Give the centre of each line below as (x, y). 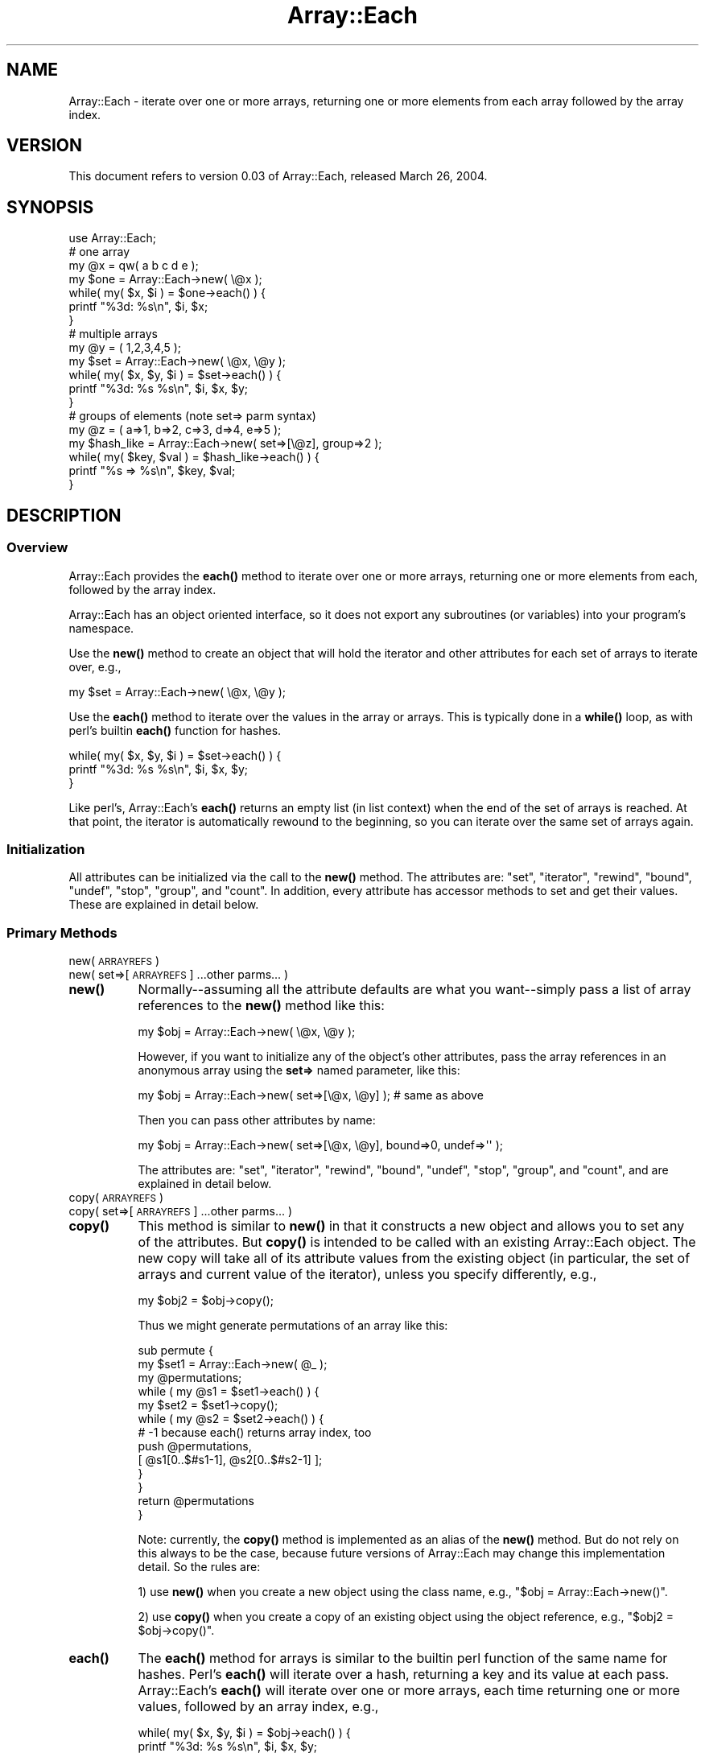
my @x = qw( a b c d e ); (134, 266)
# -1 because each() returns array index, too (255, 1432)
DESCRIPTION (64, 515)
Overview (37, 548)
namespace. (101, 628)
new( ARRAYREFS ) (114, 961)
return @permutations (196, 1501)
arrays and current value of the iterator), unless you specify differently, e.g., (367, 1274)
